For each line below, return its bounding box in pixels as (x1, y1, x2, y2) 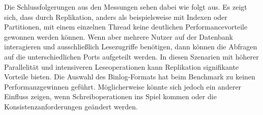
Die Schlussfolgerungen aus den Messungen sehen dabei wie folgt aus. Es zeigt (4, 2, 247, 12)
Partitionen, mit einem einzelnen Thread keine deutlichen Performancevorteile (4, 21, 248, 32)
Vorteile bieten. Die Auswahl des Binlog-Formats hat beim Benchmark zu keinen (4, 71, 255, 82)
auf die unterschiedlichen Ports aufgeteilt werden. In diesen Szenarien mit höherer (4, 51, 259, 62)
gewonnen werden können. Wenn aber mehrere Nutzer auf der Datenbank (4, 31, 233, 42)
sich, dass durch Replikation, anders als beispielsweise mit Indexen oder (4, 11, 227, 22)
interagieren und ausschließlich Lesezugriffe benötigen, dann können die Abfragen (4, 41, 257, 52)
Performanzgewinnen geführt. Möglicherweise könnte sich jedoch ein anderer (4, 81, 242, 92)
